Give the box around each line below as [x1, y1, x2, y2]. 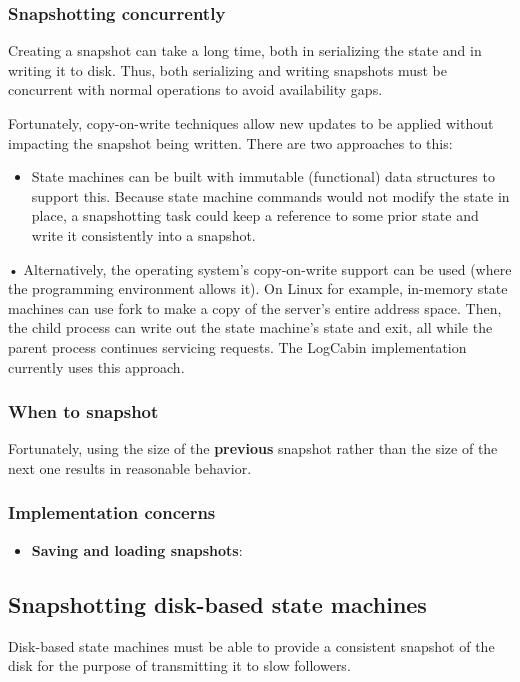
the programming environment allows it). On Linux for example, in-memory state [8, 278, 508, 299]
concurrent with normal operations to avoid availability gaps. [8, 79, 383, 100]
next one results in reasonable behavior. [8, 457, 252, 478]
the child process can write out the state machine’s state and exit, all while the [8, 317, 493, 338]
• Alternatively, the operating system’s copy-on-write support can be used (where [8, 258, 512, 279]
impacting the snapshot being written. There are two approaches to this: [8, 132, 453, 153]
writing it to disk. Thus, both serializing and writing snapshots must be [8, 59, 447, 80]
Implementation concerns [8, 500, 216, 525]
